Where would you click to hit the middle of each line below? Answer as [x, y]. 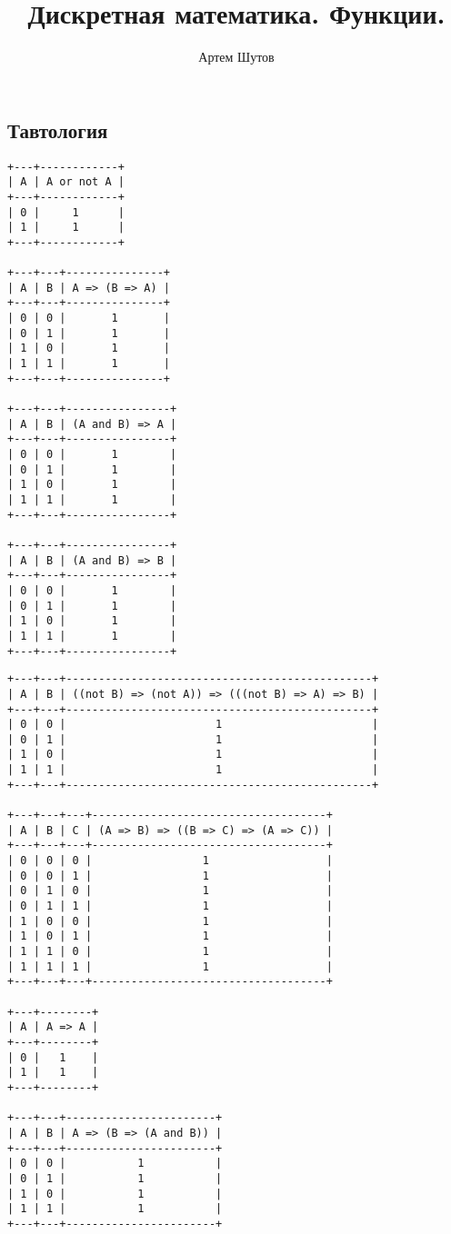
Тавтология [58, 129]
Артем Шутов [236, 57]
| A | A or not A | [66, 182]
